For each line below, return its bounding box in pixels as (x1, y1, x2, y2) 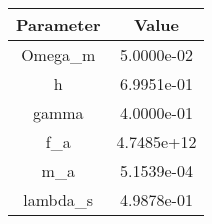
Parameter (16, 13, 101, 36)
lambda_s (23, 188, 94, 211)
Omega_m (21, 43, 96, 66)
